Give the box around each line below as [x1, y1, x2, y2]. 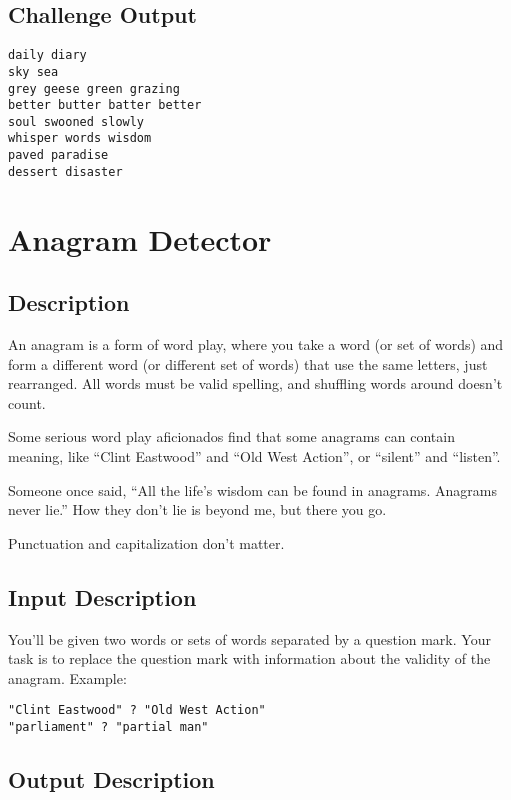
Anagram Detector [8, 218, 272, 259]
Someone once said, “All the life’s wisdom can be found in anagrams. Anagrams [8, 479, 497, 500]
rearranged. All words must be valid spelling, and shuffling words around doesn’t [8, 373, 503, 394]
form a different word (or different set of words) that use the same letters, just [8, 353, 488, 374]
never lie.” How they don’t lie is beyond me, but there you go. [8, 499, 387, 520]
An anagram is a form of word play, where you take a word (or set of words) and [8, 334, 504, 355]
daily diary [8, 48, 87, 63]
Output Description [8, 764, 215, 795]
